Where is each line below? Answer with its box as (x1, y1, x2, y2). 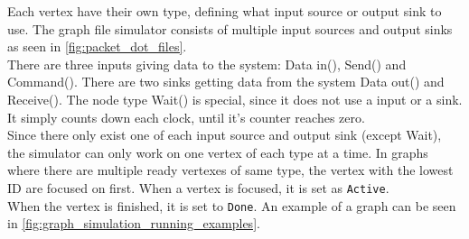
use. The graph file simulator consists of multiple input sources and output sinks (7, 19, 453, 38)
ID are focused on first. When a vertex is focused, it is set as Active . (7, 178, 389, 197)
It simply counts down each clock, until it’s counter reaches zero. (7, 107, 365, 126)
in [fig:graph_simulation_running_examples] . (7, 214, 260, 233)
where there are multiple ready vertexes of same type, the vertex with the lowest (7, 161, 454, 179)
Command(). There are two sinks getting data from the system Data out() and (7, 72, 445, 91)
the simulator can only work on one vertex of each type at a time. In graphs (7, 142, 428, 161)
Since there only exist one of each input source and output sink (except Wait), (7, 125, 442, 144)
